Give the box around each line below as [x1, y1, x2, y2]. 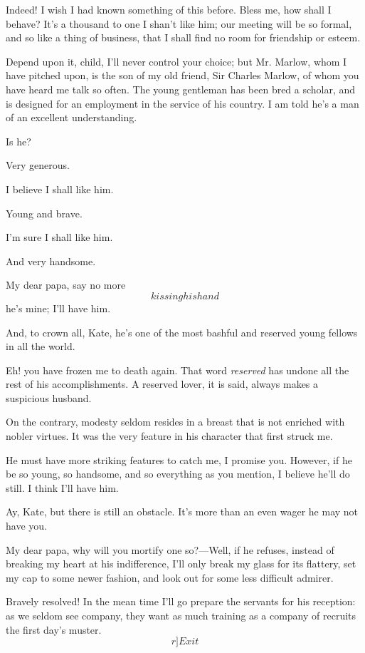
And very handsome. [6, 253, 96, 268]
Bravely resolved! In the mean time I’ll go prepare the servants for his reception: [6, 594, 356, 609]
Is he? [6, 133, 31, 148]
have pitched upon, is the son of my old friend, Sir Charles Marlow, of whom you [6, 68, 359, 83]
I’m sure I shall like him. [6, 230, 113, 245]
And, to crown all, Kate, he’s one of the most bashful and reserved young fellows [6, 324, 358, 339]
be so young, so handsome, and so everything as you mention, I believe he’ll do [6, 466, 350, 481]
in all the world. [6, 339, 75, 354]
